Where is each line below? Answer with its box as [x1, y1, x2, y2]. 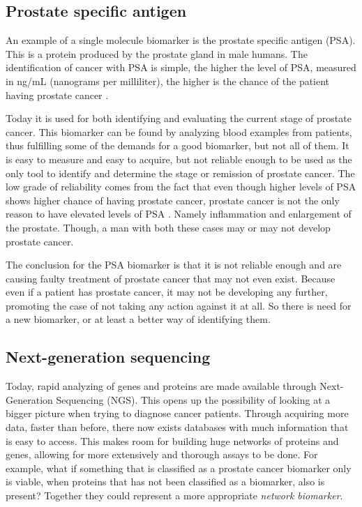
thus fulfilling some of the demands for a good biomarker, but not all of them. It [6, 138, 349, 153]
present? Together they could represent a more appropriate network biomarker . [6, 488, 343, 503]
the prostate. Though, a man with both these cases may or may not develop [6, 220, 331, 234]
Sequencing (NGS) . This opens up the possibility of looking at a [56, 392, 331, 407]
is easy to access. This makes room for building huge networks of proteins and [6, 433, 339, 448]
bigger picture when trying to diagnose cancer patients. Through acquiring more [6, 406, 349, 421]
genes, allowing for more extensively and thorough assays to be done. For [6, 447, 318, 462]
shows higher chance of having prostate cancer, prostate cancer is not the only [6, 192, 340, 207]
